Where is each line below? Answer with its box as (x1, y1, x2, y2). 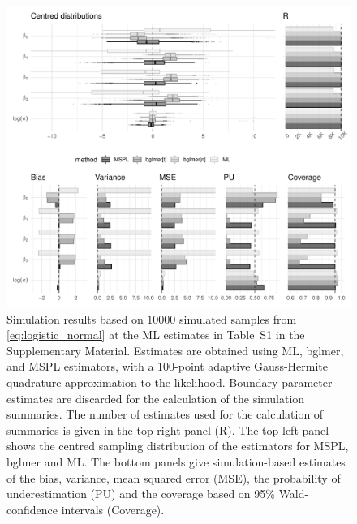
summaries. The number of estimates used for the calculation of (6, 406, 324, 423)
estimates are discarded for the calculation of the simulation (6, 389, 305, 406)
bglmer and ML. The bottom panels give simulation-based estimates (6, 453, 346, 470)
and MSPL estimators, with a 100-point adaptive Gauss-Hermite (6, 358, 328, 375)
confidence (6, 500, 58, 518)
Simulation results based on (6, 310, 144, 327)
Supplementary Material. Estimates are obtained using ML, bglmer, (6, 341, 344, 359)
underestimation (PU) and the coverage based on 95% (6, 485, 275, 502)
